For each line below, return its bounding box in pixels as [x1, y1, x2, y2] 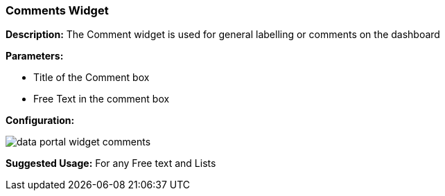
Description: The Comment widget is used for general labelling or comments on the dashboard [6, 28, 440, 41]
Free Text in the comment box [33, 93, 170, 105]
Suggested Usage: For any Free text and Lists [6, 157, 216, 170]
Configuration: [6, 114, 75, 127]
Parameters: [6, 50, 64, 62]
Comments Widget [6, 3, 109, 17]
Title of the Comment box [33, 71, 150, 84]
